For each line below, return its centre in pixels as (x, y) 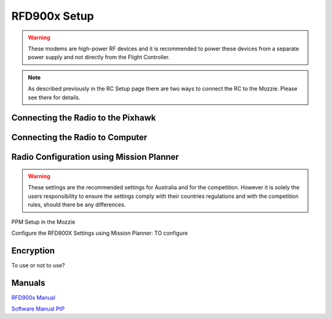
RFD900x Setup (53, 16)
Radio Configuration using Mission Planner (95, 157)
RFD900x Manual (33, 297)
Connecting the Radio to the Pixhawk (84, 118)
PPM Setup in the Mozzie (43, 222)
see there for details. (54, 97)
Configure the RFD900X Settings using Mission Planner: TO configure (100, 233)
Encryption (33, 250)
